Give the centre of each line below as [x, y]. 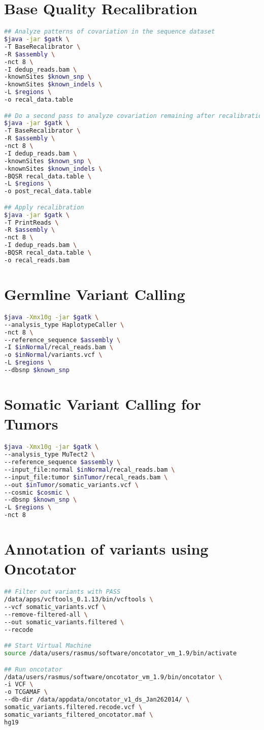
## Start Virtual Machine [48, 646]
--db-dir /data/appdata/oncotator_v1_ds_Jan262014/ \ [97, 700]
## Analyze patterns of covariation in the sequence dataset [110, 32]
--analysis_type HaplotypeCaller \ [64, 325]
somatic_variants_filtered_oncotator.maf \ [79, 714]
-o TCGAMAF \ [26, 692]
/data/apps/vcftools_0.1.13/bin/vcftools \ [79, 600]
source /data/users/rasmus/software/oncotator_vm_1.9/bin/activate [121, 653]
